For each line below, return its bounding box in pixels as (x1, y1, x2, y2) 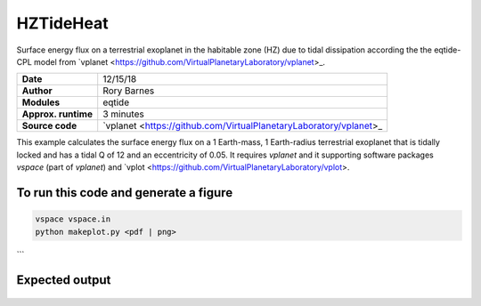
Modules (21, 96, 61, 109)
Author (21, 85, 53, 97)
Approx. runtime (21, 108, 94, 120)
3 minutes (102, 108, 144, 120)
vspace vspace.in (35, 214, 111, 224)
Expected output (16, 272, 111, 288)
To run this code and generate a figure (16, 185, 233, 200)
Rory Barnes (102, 85, 155, 97)
